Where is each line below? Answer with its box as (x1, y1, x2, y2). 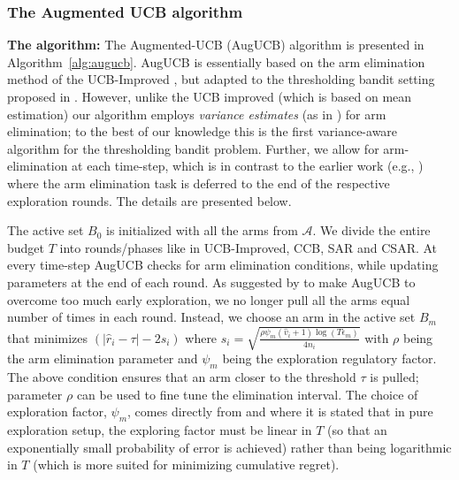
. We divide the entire (312, 221, 431, 240)
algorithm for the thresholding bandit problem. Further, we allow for (7, 139, 379, 157)
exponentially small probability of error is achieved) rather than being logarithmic (7, 438, 452, 456)
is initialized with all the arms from (106, 221, 298, 240)
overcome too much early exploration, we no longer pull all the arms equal (7, 290, 410, 309)
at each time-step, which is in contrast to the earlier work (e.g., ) (72, 156, 424, 175)
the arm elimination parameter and (7, 349, 198, 368)
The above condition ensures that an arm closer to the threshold (7, 368, 356, 386)
